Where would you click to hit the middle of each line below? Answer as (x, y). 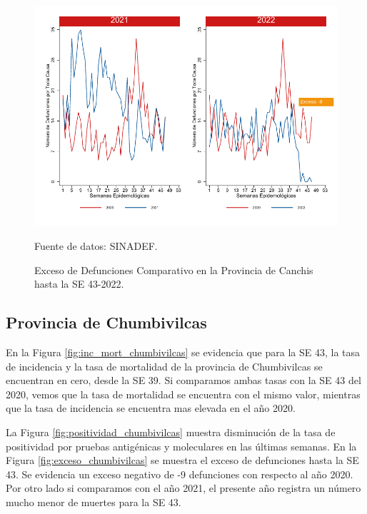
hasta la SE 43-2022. (79, 284)
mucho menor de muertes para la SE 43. (94, 502)
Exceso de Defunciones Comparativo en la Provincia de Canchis (174, 269)
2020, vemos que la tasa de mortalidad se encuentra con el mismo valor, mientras (183, 394)
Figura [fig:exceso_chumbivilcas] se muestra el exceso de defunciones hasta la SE (182, 460)
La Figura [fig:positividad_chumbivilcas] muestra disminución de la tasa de (171, 432)
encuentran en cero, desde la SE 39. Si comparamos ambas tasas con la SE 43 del (183, 380)
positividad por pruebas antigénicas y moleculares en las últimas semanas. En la (181, 446)
